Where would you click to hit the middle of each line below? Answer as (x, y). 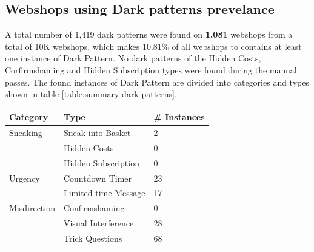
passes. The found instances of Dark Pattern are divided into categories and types (157, 82)
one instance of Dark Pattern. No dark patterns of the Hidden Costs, (133, 58)
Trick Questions (93, 238)
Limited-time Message (104, 193)
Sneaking (26, 133)
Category (29, 117)
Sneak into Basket (97, 133)
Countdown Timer (98, 178)
